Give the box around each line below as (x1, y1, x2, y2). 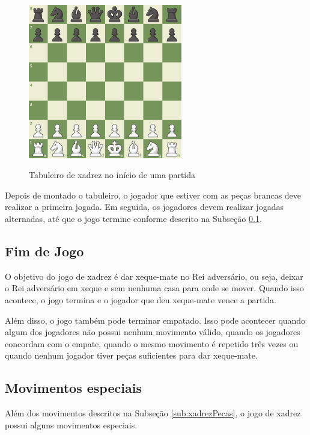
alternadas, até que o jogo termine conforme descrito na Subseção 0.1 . (5, 212, 262, 225)
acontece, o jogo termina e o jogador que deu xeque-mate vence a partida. (5, 294, 276, 306)
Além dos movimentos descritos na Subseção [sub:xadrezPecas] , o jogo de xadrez (5, 407, 301, 419)
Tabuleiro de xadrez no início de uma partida (29, 168, 196, 181)
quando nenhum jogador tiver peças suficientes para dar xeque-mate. (5, 349, 258, 362)
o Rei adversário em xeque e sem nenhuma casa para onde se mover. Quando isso (5, 282, 304, 294)
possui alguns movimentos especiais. (5, 418, 138, 431)
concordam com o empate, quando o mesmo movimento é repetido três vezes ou (5, 337, 299, 350)
